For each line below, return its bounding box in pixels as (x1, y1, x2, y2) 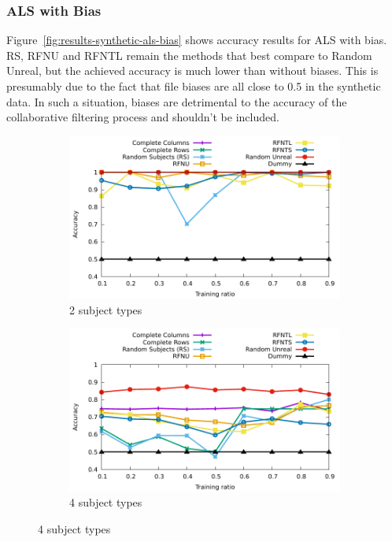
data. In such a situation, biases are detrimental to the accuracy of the (6, 93, 347, 110)
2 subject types (69, 301, 142, 317)
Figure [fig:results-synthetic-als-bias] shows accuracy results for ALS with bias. (6, 32, 387, 48)
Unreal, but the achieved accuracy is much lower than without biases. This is (6, 62, 379, 79)
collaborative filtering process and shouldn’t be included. (6, 109, 279, 125)
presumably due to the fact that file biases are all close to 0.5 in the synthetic (6, 78, 381, 94)
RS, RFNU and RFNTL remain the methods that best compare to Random (6, 46, 372, 63)
